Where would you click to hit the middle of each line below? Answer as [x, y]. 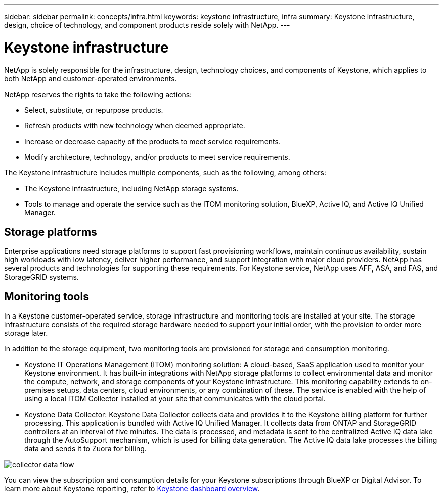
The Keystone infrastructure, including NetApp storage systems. [131, 188]
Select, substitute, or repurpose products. [94, 110]
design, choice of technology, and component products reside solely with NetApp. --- [147, 25]
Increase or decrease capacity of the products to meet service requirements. [152, 141]
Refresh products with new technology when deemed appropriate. [135, 125]
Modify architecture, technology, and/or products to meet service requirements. [157, 157]
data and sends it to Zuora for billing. [85, 449]
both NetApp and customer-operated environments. [91, 78]
